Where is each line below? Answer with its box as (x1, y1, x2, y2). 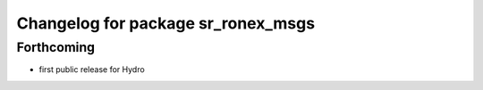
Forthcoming (16, 39, 96, 55)
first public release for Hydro (38, 64, 145, 75)
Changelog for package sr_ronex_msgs (16, 13, 316, 33)
